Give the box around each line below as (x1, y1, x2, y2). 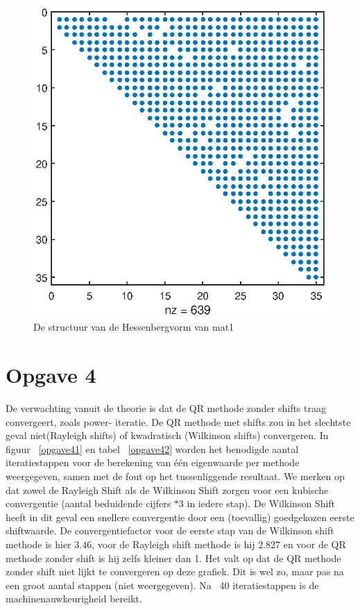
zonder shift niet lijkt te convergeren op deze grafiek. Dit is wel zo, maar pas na (6, 564, 344, 579)
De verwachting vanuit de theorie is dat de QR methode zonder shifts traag (6, 401, 326, 415)
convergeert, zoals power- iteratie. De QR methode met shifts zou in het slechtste (6, 414, 351, 429)
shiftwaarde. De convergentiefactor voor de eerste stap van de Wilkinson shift (6, 523, 334, 538)
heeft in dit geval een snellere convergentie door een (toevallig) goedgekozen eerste (6, 509, 354, 524)
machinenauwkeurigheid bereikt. (6, 591, 142, 606)
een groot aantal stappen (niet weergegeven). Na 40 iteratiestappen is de (6, 577, 319, 592)
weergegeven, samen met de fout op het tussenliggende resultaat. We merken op (6, 468, 345, 483)
